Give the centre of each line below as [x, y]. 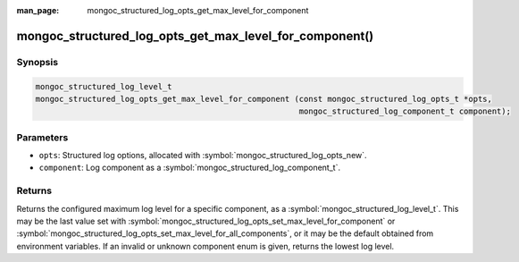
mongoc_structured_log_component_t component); [405, 111]
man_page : [38, 10]
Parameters [42, 137]
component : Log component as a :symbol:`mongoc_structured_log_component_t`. [190, 168]
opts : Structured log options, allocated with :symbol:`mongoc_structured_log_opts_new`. [203, 156]
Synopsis [37, 62]
